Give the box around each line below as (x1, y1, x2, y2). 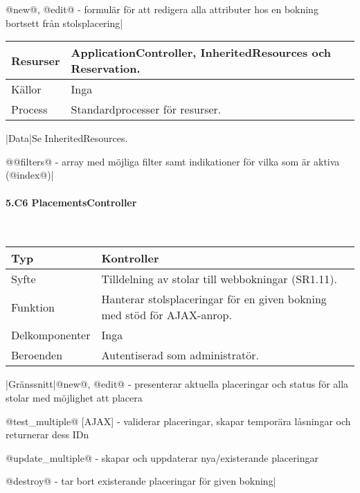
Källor (11, 81, 42, 98)
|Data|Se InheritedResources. (6, 131, 128, 145)
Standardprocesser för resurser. (71, 101, 222, 118)
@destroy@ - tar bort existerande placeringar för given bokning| (6, 474, 276, 488)
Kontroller (101, 250, 159, 267)
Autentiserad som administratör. (101, 347, 260, 364)
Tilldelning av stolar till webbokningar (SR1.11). (101, 271, 337, 287)
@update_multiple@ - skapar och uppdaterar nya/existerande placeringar (6, 450, 318, 465)
